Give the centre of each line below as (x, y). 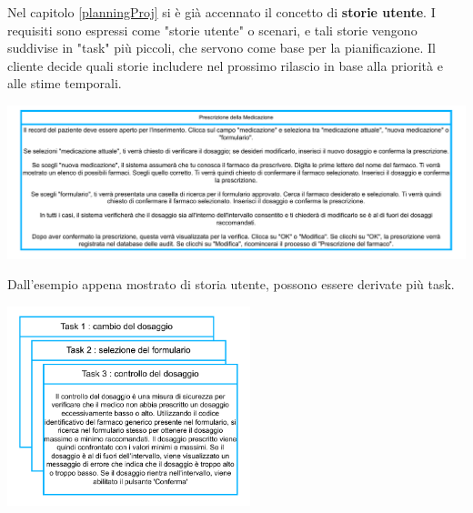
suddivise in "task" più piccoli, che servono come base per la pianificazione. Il (221, 48)
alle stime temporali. (65, 83)
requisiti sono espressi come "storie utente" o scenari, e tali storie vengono (212, 30)
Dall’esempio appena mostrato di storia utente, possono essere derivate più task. (231, 284)
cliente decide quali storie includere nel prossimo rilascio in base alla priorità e (225, 65)
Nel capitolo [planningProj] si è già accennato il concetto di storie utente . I (221, 12)
